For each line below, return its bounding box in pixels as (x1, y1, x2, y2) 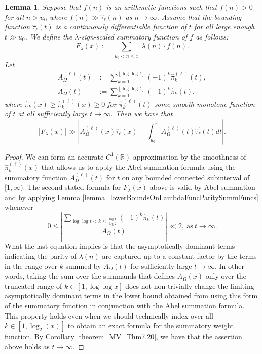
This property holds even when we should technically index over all (5, 310, 213, 321)
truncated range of (5, 280, 62, 291)
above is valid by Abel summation (149, 182, 255, 192)
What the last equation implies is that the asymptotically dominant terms (5, 241, 235, 251)
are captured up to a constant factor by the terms (102, 251, 257, 261)
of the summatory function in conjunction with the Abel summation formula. (5, 300, 245, 310)
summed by (65, 260, 101, 271)
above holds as (5, 341, 50, 351)
